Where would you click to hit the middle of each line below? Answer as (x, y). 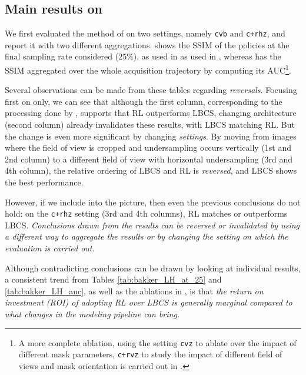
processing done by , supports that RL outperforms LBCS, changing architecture (151, 113)
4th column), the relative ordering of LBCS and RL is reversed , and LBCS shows (151, 170)
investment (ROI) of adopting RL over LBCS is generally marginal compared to (149, 302)
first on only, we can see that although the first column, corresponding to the (144, 101)
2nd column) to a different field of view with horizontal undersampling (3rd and (149, 159)
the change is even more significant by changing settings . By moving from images (151, 136)
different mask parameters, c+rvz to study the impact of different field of (150, 354)
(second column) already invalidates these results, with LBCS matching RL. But (150, 125)
